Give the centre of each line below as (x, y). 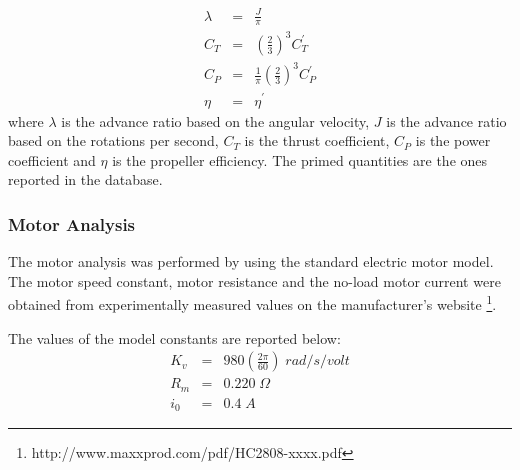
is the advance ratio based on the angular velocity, (215, 120)
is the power (453, 140)
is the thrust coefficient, (317, 140)
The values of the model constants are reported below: (174, 337)
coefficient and (52, 159)
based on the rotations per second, (113, 140)
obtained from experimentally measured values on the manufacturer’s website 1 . (252, 302)
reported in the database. (85, 179)
